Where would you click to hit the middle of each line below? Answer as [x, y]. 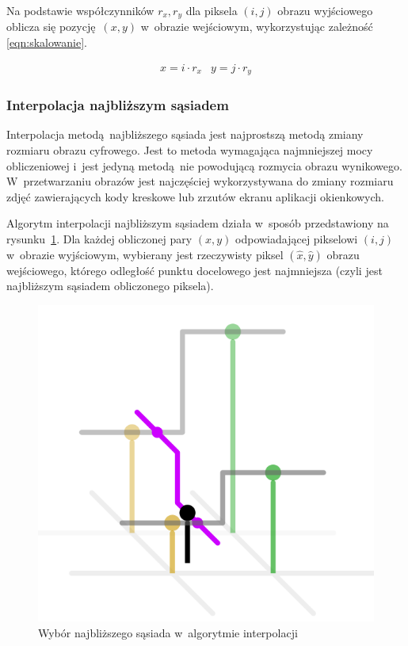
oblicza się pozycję [51, 27]
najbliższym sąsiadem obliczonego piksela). [110, 286]
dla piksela [212, 10]
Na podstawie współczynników [80, 10]
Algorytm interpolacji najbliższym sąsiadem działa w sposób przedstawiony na [198, 223]
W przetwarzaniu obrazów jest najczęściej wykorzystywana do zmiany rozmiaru [200, 181]
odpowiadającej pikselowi [297, 238]
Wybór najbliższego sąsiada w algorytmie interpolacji [168, 632]
